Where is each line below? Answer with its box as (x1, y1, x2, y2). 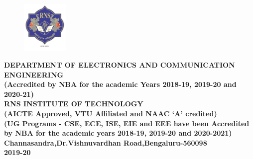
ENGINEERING (4, 69, 64, 79)
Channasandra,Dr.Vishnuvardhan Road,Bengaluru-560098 (4, 137, 207, 148)
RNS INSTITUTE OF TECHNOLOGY (4, 98, 143, 109)
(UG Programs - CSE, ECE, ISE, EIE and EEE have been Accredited (4, 118, 250, 128)
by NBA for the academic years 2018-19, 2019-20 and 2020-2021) (4, 128, 232, 138)
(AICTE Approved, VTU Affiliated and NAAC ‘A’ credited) (4, 108, 217, 119)
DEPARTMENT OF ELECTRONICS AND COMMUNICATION (4, 60, 235, 70)
